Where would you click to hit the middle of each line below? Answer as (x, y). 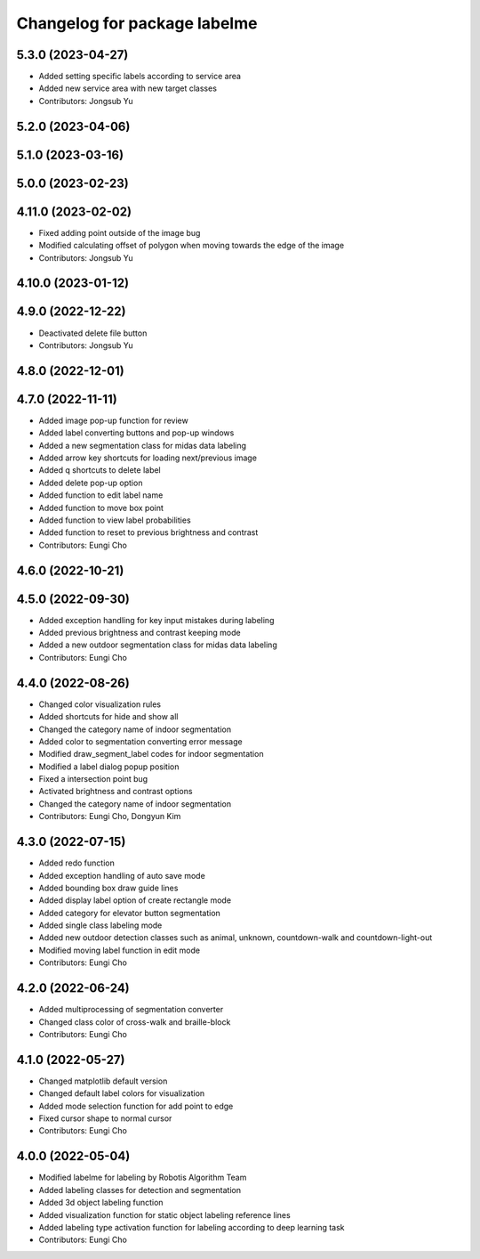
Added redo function (76, 863)
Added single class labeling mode (100, 925)
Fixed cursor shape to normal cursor (105, 1118)
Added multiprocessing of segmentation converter (131, 1010)
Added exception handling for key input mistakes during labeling (156, 620)
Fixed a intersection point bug (93, 779)
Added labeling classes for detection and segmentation (140, 1190)
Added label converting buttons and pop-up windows (136, 433)
